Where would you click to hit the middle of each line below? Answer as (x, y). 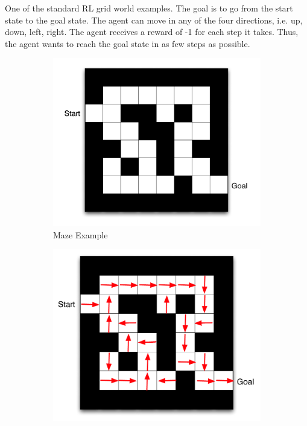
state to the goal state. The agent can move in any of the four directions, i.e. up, (154, 20)
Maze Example (81, 234)
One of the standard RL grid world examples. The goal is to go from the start (149, 8)
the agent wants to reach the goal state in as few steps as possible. (128, 43)
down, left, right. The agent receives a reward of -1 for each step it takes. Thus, (152, 32)
